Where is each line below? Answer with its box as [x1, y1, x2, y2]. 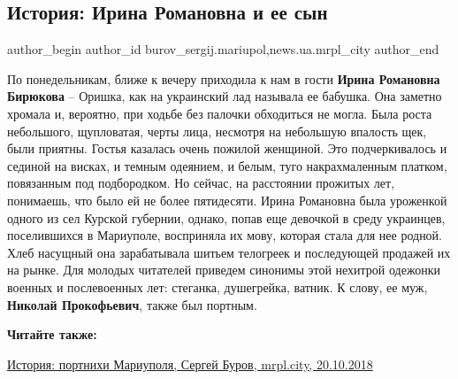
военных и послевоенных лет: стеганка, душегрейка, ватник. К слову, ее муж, [7, 277, 428, 296]
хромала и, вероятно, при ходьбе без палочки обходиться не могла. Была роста [7, 104, 432, 122]
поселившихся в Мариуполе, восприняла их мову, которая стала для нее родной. [7, 226, 443, 244]
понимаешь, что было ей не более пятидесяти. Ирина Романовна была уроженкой [7, 190, 447, 209]
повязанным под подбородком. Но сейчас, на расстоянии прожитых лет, [7, 174, 395, 192]
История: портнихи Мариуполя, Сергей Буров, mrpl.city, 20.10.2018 [7, 354, 373, 373]
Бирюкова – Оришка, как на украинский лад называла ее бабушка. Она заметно [7, 87, 442, 105]
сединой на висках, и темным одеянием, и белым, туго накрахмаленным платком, [7, 156, 447, 174]
